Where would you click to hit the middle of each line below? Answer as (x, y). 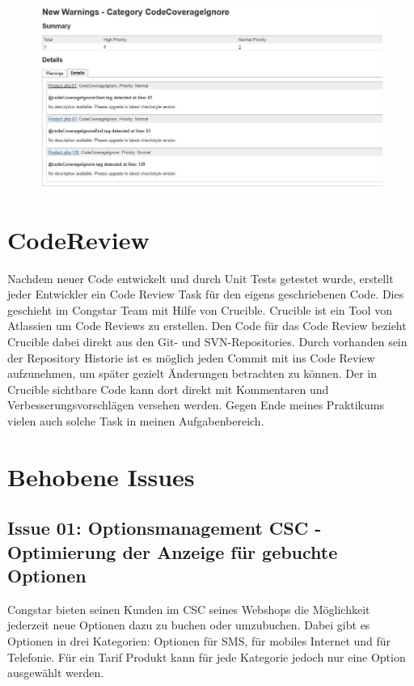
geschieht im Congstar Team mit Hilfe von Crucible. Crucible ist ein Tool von (200, 309)
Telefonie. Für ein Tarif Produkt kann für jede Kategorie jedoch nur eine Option (207, 656)
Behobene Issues (101, 476)
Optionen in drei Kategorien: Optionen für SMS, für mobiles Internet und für (199, 641)
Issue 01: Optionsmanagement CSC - (165, 528)
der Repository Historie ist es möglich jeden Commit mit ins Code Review (191, 357)
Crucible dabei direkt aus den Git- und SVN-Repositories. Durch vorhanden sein (207, 341)
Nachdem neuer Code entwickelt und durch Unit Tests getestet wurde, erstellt (201, 278)
